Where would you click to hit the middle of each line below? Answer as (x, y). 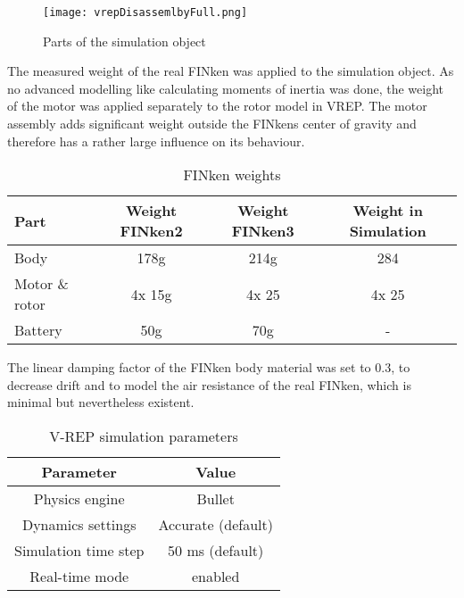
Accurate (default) (215, 524)
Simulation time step (79, 550)
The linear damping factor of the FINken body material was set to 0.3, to (209, 367)
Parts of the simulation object (124, 41)
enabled (216, 576)
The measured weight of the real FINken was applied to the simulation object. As (231, 71)
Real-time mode (79, 576)
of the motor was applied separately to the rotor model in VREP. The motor (217, 106)
